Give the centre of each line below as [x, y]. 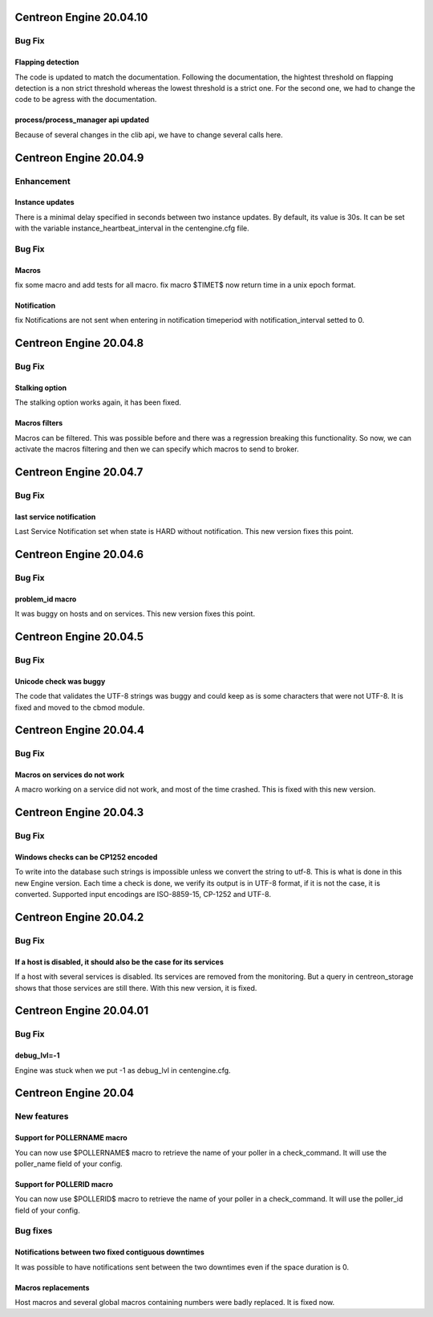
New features [42, 1116]
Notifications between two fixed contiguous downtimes [109, 1252]
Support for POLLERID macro [64, 1184]
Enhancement [43, 181]
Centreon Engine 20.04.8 [79, 343]
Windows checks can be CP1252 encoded [86, 857]
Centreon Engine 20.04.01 [82, 1011]
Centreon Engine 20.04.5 [79, 636]
